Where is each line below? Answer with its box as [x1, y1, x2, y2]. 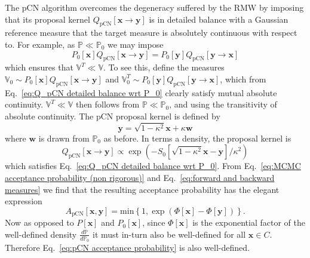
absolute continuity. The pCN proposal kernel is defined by [5, 109, 220, 122]
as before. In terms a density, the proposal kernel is [103, 131, 291, 144]
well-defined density [5, 228, 77, 240]
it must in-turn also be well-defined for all [93, 228, 246, 240]
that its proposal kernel [5, 13, 90, 25]
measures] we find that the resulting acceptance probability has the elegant [5, 183, 280, 195]
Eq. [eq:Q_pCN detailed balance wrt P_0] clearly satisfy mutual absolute [5, 86, 277, 99]
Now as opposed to [5, 216, 74, 229]
